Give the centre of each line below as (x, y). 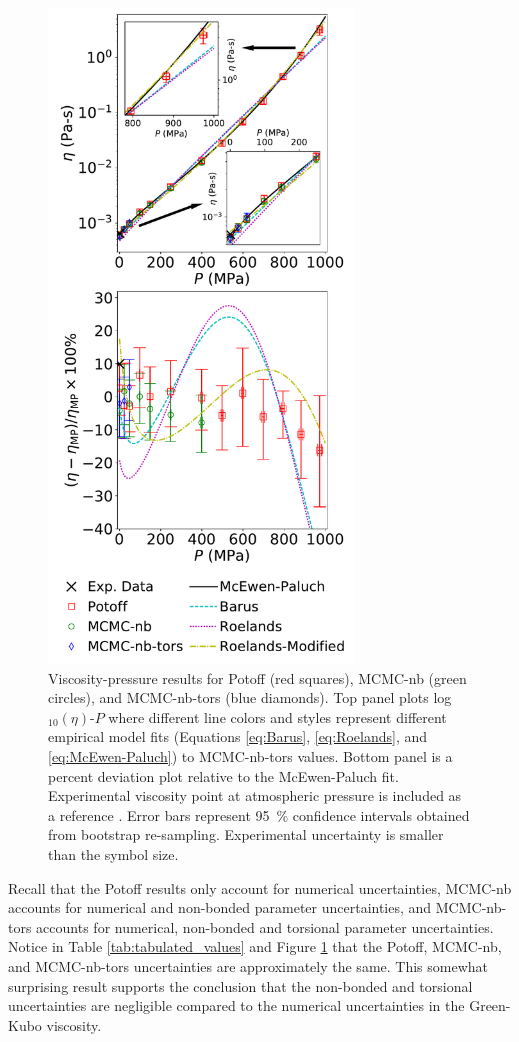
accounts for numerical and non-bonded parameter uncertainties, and (220, 907)
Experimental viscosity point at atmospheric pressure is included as (255, 795)
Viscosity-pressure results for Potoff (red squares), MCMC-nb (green (257, 677)
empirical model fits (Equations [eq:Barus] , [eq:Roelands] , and (238, 736)
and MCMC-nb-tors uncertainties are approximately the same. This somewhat (248, 965)
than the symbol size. (113, 853)
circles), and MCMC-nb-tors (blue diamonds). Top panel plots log (250, 697)
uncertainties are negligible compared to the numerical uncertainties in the (236, 1005)
